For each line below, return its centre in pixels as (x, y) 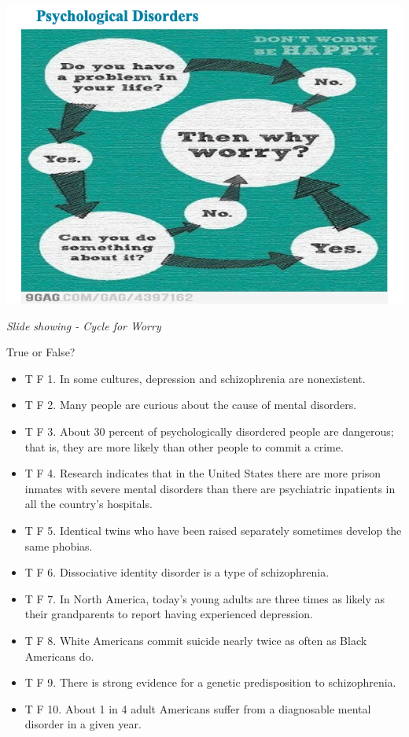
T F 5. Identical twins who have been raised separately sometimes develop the (213, 530)
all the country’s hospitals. (88, 504)
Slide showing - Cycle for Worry (84, 325)
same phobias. (59, 545)
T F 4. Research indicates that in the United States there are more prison (203, 473)
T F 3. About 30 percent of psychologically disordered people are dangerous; (209, 431)
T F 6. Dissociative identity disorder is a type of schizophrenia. (177, 572)
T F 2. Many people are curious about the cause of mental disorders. (191, 405)
